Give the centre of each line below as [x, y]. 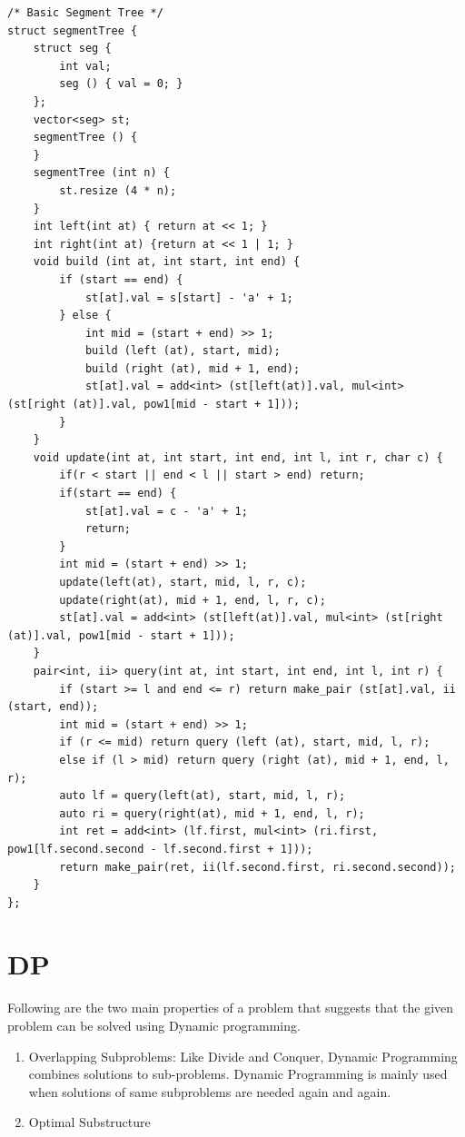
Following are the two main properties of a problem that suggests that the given [231, 1008]
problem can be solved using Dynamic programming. [154, 1025]
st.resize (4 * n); [118, 190]
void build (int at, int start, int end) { [167, 262]
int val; [85, 66]
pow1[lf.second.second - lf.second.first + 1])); [160, 849]
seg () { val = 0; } [121, 84]
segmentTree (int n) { [101, 173]
